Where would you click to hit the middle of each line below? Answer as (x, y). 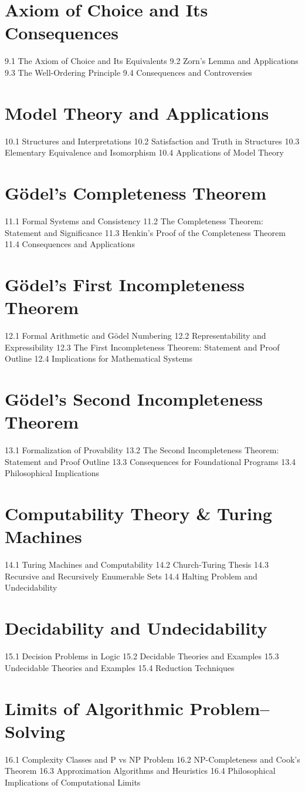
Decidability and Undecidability (136, 628)
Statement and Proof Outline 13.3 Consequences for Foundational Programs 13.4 (150, 461)
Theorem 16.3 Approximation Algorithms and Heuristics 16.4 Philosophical (140, 771)
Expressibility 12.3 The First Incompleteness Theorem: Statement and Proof (142, 347)
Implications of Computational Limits (73, 782)
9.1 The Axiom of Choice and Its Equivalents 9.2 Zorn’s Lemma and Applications (152, 61)
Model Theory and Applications (137, 112)
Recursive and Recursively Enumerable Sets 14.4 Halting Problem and (131, 576)
